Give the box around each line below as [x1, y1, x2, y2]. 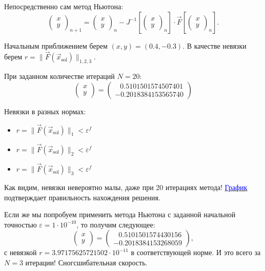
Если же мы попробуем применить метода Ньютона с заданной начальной [4, 209, 236, 220]
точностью [4, 219, 37, 230]
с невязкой [4, 247, 37, 258]
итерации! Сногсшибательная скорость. [25, 257, 148, 268]
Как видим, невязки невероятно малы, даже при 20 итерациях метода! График [4, 182, 248, 193]
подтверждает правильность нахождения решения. [4, 192, 160, 202]
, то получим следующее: [76, 219, 155, 230]
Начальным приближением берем [4, 40, 108, 51]
